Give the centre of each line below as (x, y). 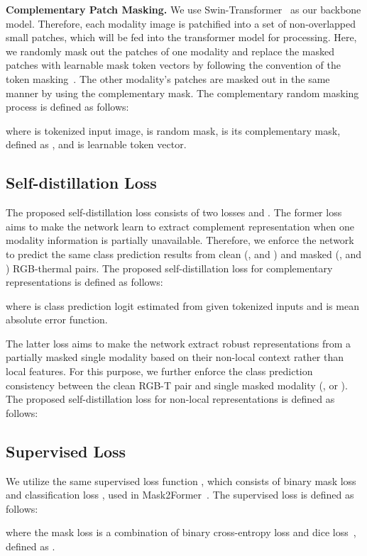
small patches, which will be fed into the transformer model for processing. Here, (181, 37)
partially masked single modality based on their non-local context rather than (175, 357)
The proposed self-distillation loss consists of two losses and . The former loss (174, 212)
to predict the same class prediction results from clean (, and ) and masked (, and (184, 254)
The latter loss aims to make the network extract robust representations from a (179, 343)
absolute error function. (57, 319)
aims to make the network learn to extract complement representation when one (180, 226)
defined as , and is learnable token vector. (96, 144)
